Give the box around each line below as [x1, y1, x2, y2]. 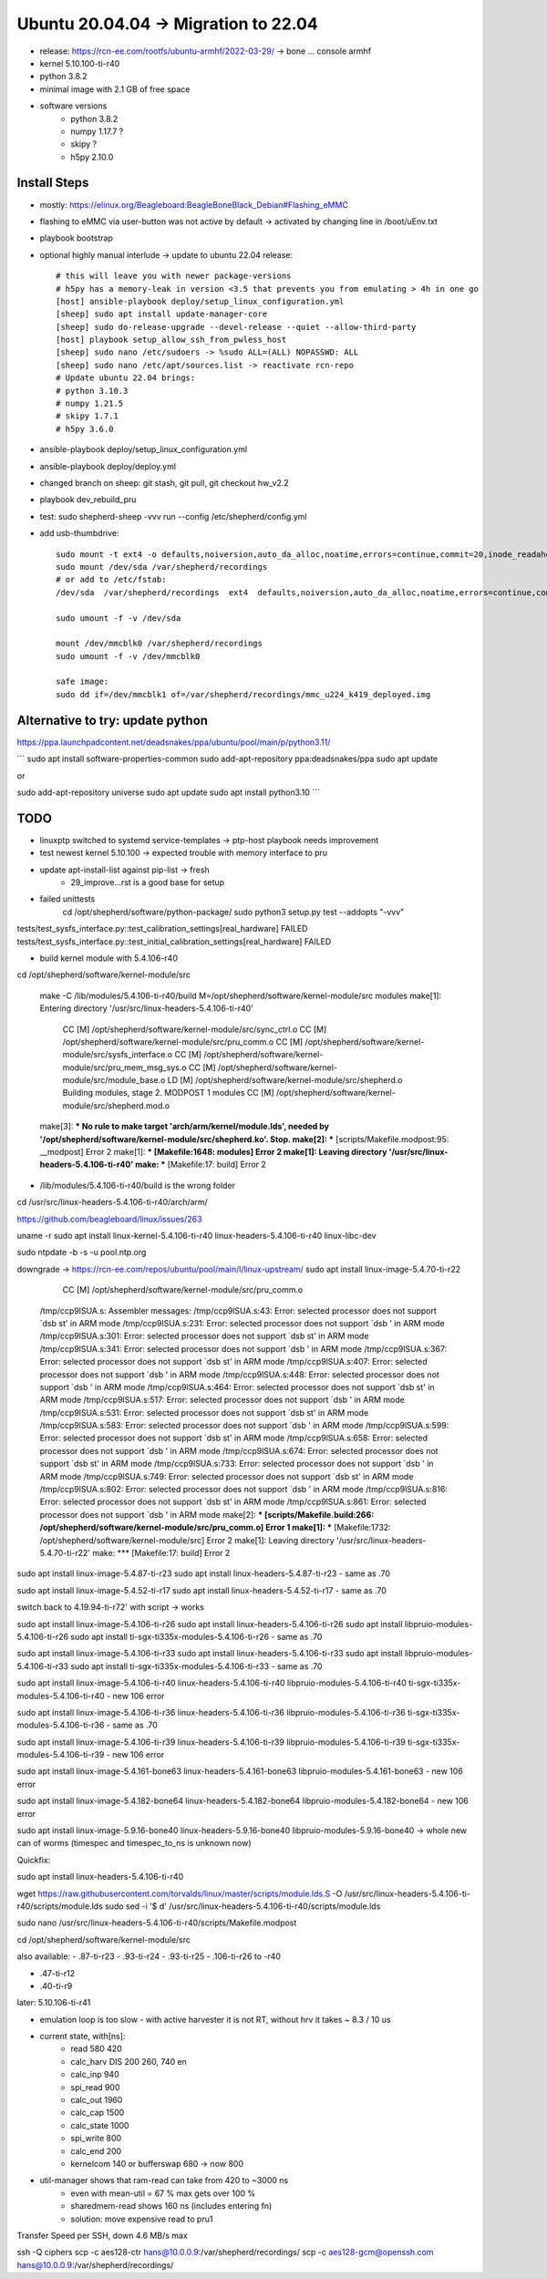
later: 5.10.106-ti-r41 [16, 1997, 91, 2008]
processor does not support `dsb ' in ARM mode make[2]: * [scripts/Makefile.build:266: [39, 1509, 375, 1520]
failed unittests [39, 893, 96, 904]
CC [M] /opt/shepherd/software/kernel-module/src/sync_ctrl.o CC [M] [62, 1024, 327, 1035]
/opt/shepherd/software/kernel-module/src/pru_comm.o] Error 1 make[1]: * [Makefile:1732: [39, 1522, 391, 1533]
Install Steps [16, 175, 89, 191]
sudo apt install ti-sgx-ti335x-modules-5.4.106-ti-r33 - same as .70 [69, 1660, 323, 1672]
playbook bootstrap [39, 232, 114, 243]
